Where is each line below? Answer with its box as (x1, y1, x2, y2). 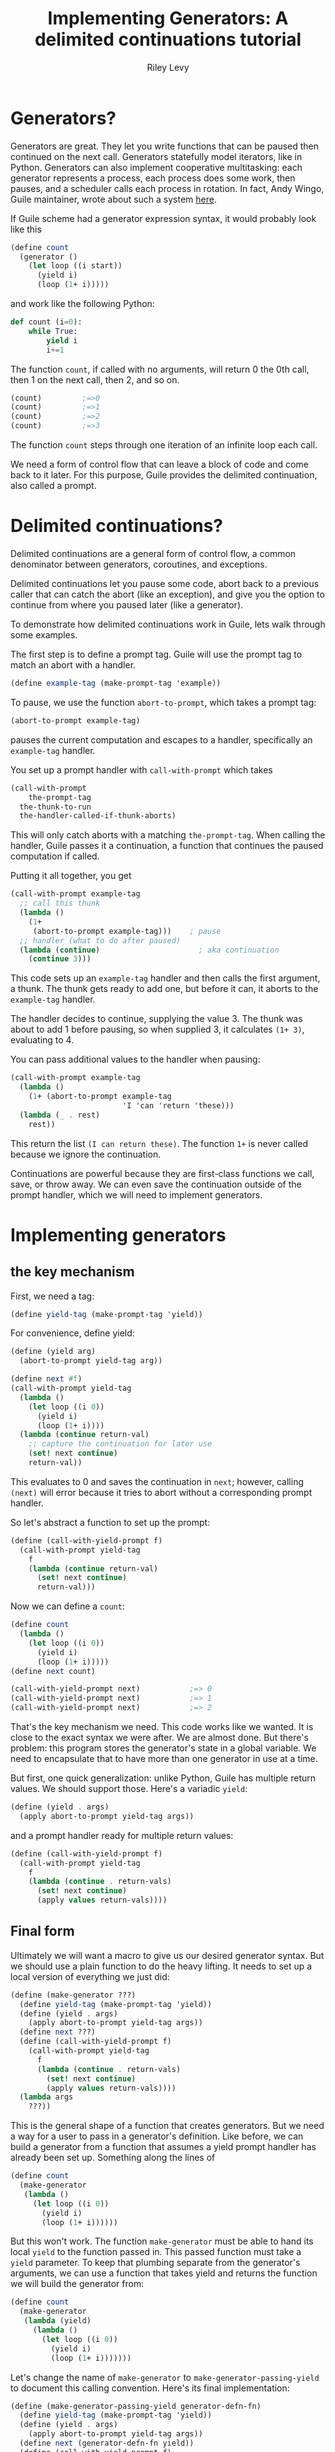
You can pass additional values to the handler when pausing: (10, 1053, 261, 1066)
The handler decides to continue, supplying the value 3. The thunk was (10, 1013, 303, 1025)
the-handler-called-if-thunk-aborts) (19, 811, 177, 821)
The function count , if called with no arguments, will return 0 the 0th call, (10, 363, 310, 375)
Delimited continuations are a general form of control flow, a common (10, 548, 297, 559)
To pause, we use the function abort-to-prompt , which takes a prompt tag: (10, 696, 317, 708)
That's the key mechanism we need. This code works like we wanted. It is (10, 1721, 314, 1732)
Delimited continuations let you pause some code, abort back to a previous (10, 578, 320, 589)
